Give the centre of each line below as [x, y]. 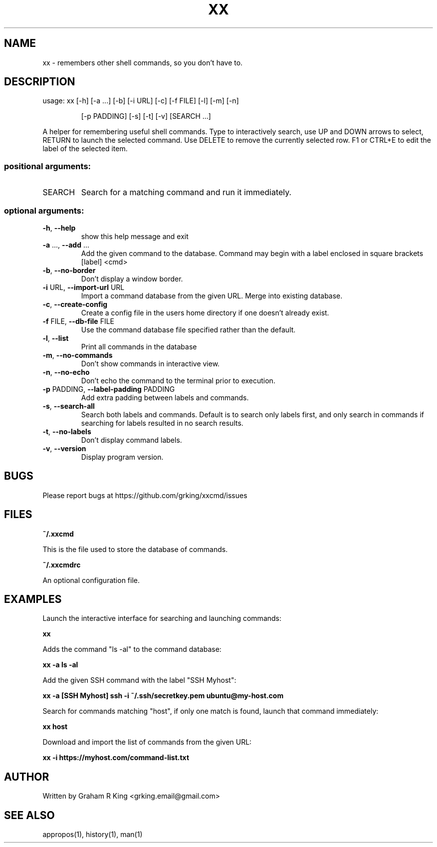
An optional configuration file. [91, 580]
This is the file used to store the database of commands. [135, 549]
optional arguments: [44, 210]
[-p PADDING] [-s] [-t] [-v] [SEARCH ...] [146, 116]
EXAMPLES [33, 599]
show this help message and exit [135, 236]
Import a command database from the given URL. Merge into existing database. [212, 295]
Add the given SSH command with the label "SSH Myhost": [139, 680]
